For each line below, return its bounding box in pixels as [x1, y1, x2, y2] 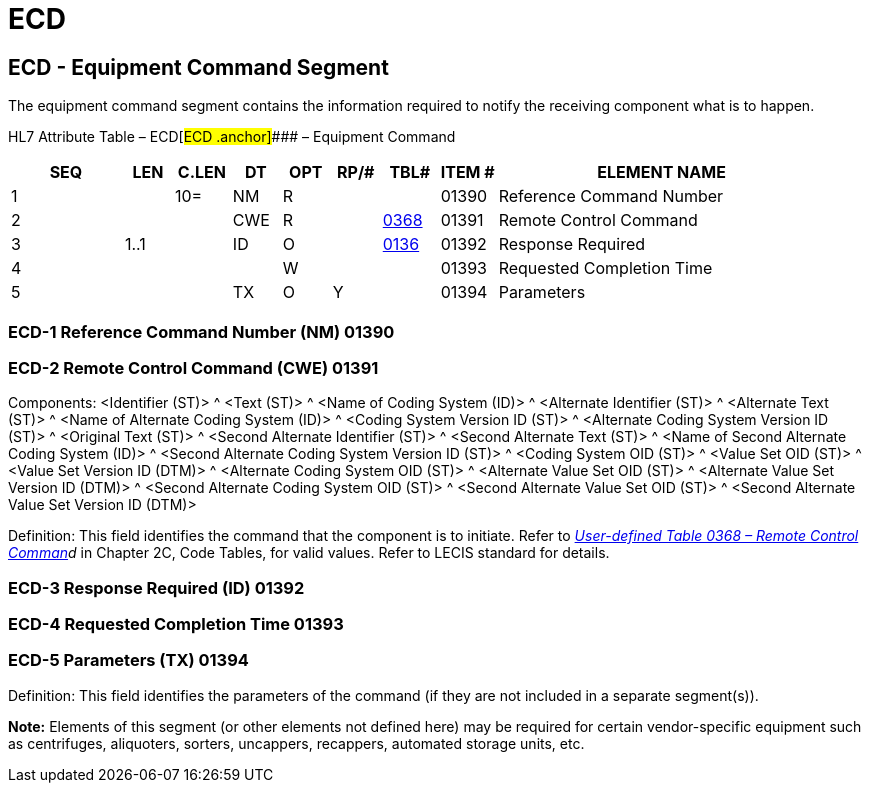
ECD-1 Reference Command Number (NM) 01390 [8, 321, 395, 342]
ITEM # [440, 162, 495, 183]
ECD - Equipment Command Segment [8, 54, 389, 80]
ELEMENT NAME [597, 162, 726, 183]
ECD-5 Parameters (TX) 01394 [8, 650, 249, 671]
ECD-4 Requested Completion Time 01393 [8, 614, 344, 635]
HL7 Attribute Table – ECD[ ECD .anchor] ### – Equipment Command [8, 128, 456, 146]
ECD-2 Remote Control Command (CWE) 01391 [8, 357, 379, 378]
